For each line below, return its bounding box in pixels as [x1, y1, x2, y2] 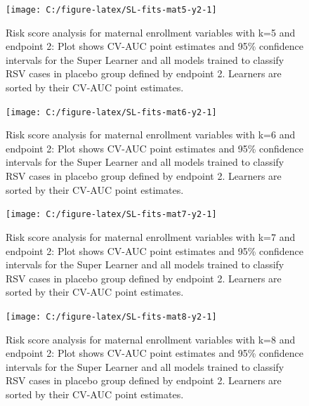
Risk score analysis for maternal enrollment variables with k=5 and [6, 25, 296, 39]
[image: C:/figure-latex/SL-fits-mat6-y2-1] [6, 107, 217, 117]
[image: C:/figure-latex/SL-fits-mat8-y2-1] [6, 311, 217, 322]
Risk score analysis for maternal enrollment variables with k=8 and [6, 332, 296, 346]
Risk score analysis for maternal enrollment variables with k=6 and [6, 127, 296, 142]
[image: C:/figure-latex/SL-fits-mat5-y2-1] [6, 5, 217, 15]
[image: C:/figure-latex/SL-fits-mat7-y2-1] [6, 209, 217, 220]
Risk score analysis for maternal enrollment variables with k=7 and [6, 229, 296, 244]
